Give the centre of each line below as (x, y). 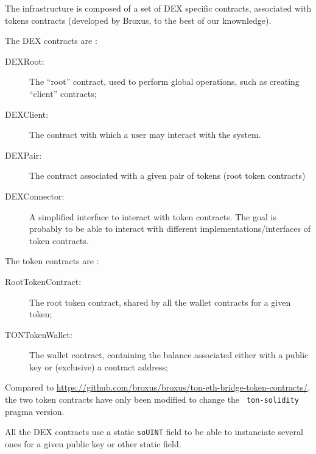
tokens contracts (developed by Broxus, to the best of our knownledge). (138, 20)
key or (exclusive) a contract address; (99, 366)
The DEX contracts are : (51, 41)
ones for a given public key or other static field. (93, 443)
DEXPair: (23, 155)
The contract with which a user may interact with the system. (145, 135)
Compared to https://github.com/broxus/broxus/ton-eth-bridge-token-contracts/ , (158, 387)
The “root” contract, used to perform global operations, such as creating (164, 81)
